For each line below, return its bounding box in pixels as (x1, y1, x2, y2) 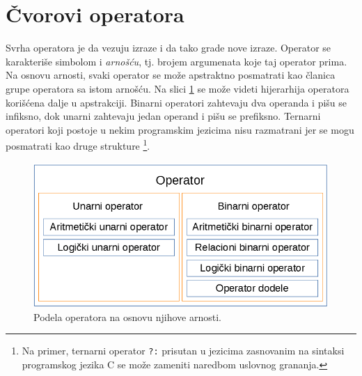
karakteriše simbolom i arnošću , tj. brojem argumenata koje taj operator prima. (6, 54, 347, 68)
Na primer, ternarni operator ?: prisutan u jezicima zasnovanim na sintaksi (22, 343, 345, 358)
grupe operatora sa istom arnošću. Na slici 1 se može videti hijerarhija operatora (6, 81, 349, 95)
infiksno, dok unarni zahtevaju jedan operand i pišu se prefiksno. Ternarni (6, 109, 321, 123)
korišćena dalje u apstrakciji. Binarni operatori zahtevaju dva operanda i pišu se (6, 95, 347, 109)
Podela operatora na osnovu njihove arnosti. (33, 309, 222, 324)
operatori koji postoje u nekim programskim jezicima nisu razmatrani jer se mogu (6, 122, 354, 136)
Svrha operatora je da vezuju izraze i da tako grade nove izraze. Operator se (6, 40, 331, 55)
